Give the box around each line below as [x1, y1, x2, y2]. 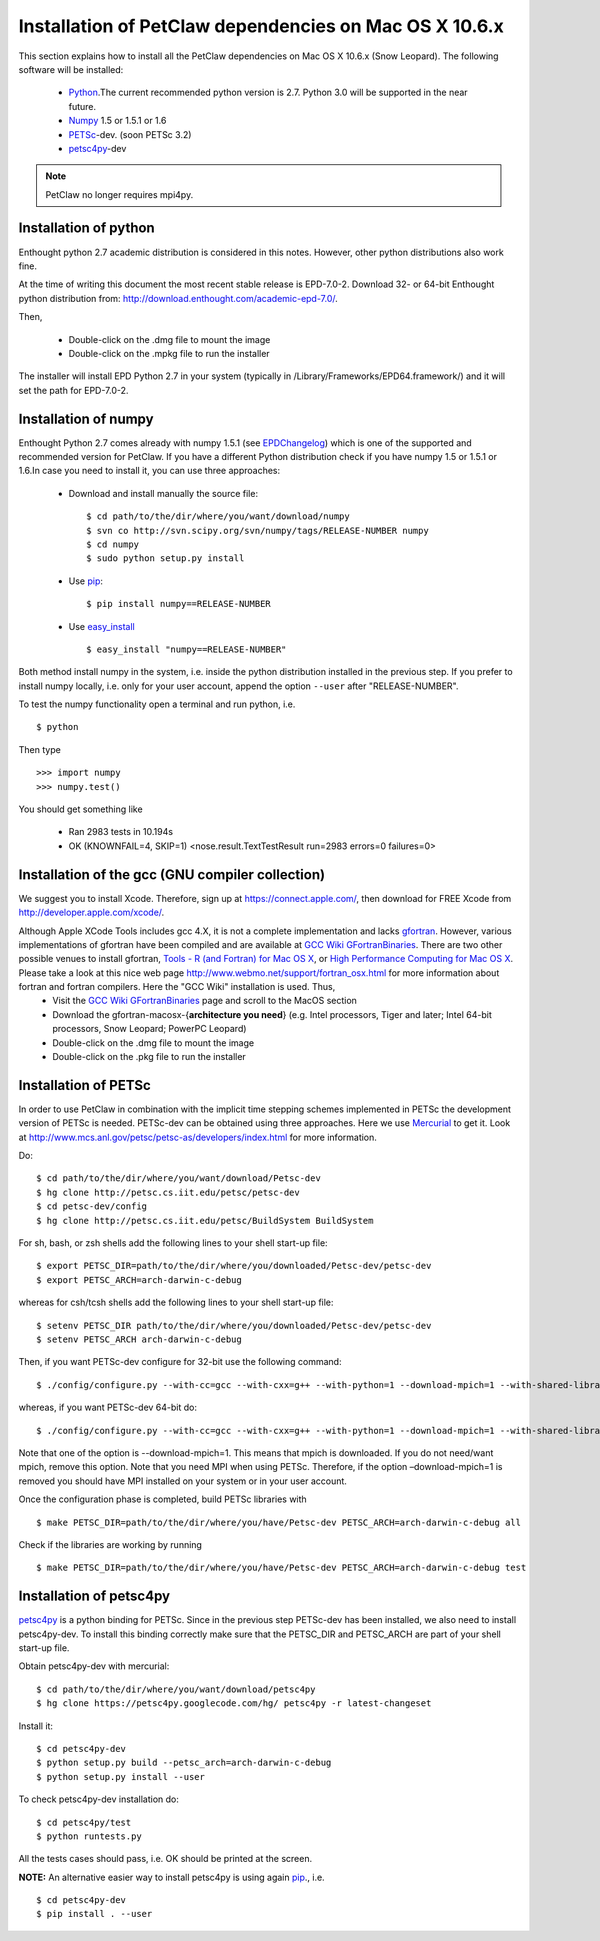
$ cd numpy [86, 538, 140, 550]
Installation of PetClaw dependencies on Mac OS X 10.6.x [18, 15, 504, 37]
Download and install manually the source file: [68, 487, 259, 499]
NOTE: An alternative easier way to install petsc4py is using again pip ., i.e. [18, 1871, 325, 1883]
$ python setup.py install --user [36, 1771, 205, 1782]
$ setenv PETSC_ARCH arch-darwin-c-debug [36, 1334, 242, 1345]
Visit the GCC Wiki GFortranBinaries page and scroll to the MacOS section [52, 995, 357, 1007]
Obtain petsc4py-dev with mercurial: [18, 1660, 170, 1672]
